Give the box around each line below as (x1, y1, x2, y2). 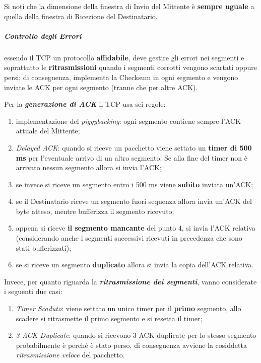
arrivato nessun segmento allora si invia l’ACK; (16, 162, 162, 173)
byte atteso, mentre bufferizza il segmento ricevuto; (16, 205, 174, 216)
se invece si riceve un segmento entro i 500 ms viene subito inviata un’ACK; (16, 179, 253, 189)
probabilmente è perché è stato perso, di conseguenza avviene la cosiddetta (16, 339, 247, 350)
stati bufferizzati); (16, 242, 72, 253)
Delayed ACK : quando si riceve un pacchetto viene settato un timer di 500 (16, 142, 252, 153)
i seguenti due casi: (4, 286, 62, 297)
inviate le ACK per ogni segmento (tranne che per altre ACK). (4, 82, 198, 92)
